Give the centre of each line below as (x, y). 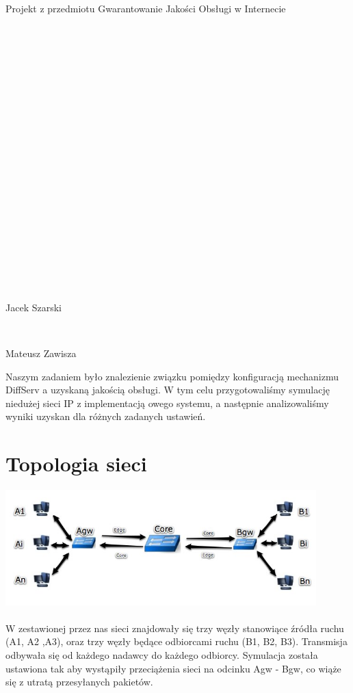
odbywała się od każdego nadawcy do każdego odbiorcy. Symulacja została (162, 655)
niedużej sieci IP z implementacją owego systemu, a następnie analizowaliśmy (167, 403)
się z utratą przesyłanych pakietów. (79, 682)
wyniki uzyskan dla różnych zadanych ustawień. (106, 416)
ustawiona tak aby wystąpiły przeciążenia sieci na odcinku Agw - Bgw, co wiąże (173, 668)
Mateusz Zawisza (41, 353)
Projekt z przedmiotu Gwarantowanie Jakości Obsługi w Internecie (146, 8)
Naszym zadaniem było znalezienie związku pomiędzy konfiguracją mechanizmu (172, 376)
